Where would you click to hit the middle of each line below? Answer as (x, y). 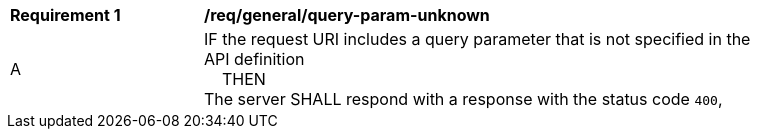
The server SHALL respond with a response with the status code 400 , (463, 99)
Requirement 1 (65, 15)
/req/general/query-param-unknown (347, 15)
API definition (254, 59)
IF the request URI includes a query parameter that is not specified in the (477, 39)
